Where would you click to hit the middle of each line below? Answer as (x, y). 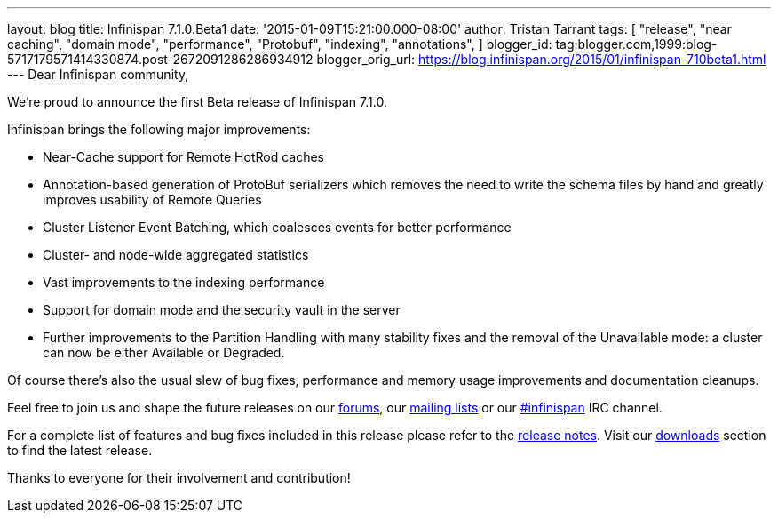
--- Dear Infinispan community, (98, 74)
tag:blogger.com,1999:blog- (636, 44)
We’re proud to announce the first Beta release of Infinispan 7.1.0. (197, 102)
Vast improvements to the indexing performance (184, 282)
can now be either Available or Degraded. (164, 352)
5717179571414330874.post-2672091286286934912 (160, 59)
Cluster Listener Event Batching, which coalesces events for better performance (277, 227)
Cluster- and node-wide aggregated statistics (176, 255)
